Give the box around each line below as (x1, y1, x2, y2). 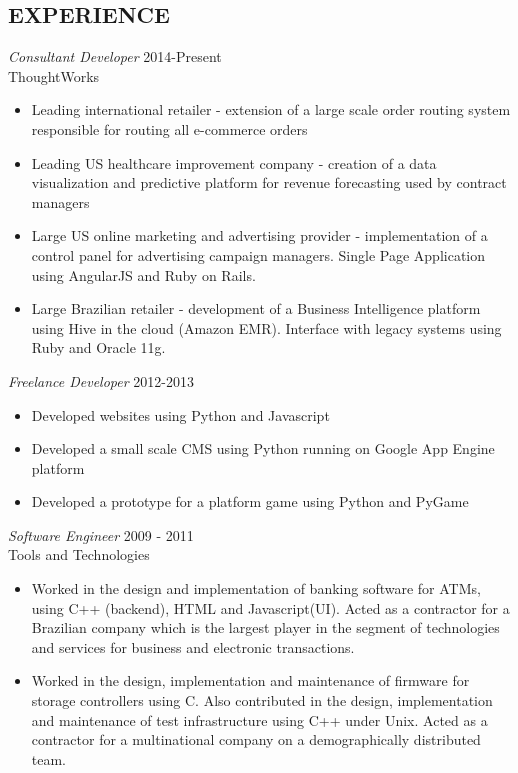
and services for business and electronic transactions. (31, 636, 355, 657)
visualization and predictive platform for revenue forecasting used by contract (31, 172, 507, 193)
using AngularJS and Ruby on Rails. (31, 264, 256, 285)
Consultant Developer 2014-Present (8, 46, 222, 67)
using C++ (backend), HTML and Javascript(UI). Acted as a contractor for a (31, 597, 510, 618)
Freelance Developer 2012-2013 (8, 370, 194, 391)
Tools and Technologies (8, 544, 150, 565)
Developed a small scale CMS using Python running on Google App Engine (31, 438, 495, 459)
